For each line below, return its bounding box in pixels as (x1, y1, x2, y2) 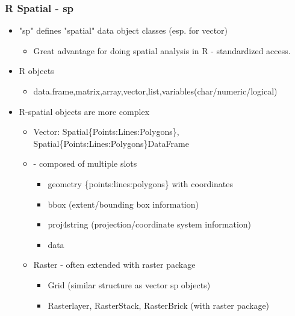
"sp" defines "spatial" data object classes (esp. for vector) (19, 24, 228, 37)
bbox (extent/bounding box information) (48, 197, 199, 210)
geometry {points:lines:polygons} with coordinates (48, 177, 234, 190)
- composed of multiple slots (33, 157, 137, 170)
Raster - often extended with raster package (33, 258, 196, 271)
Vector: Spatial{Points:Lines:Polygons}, (33, 125, 179, 138)
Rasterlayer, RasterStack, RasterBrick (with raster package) (48, 299, 270, 311)
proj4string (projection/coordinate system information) (48, 218, 252, 231)
